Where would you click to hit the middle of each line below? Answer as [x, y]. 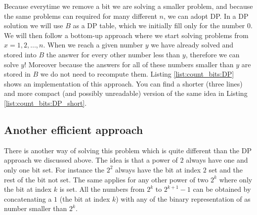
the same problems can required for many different [81, 16]
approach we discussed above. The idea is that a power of [91, 160]
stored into [20, 54]
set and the [226, 169]
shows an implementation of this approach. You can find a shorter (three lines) [123, 83]
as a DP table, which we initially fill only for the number [159, 25]
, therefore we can [213, 54]
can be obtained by [222, 189]
